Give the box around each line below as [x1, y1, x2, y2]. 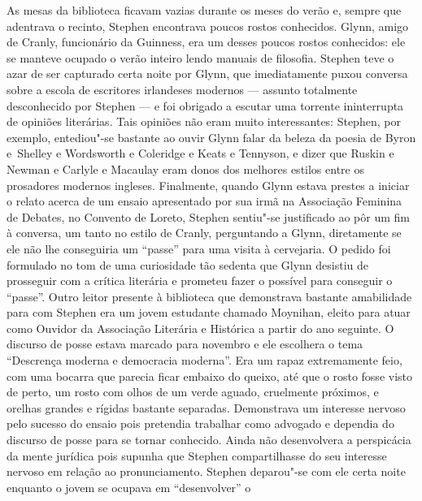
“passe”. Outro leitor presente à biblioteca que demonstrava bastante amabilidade [7, 287, 412, 304]
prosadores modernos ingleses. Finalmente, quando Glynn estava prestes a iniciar [7, 176, 410, 193]
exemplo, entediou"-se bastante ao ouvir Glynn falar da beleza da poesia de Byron [7, 128, 416, 145]
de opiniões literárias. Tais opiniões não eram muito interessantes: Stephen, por [7, 113, 401, 130]
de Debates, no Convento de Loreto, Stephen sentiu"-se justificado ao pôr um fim [7, 208, 410, 225]
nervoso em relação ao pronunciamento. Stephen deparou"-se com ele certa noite [7, 463, 406, 480]
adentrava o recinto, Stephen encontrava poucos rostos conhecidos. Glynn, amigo [7, 17, 409, 34]
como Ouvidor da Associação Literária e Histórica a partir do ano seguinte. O [7, 319, 394, 336]
